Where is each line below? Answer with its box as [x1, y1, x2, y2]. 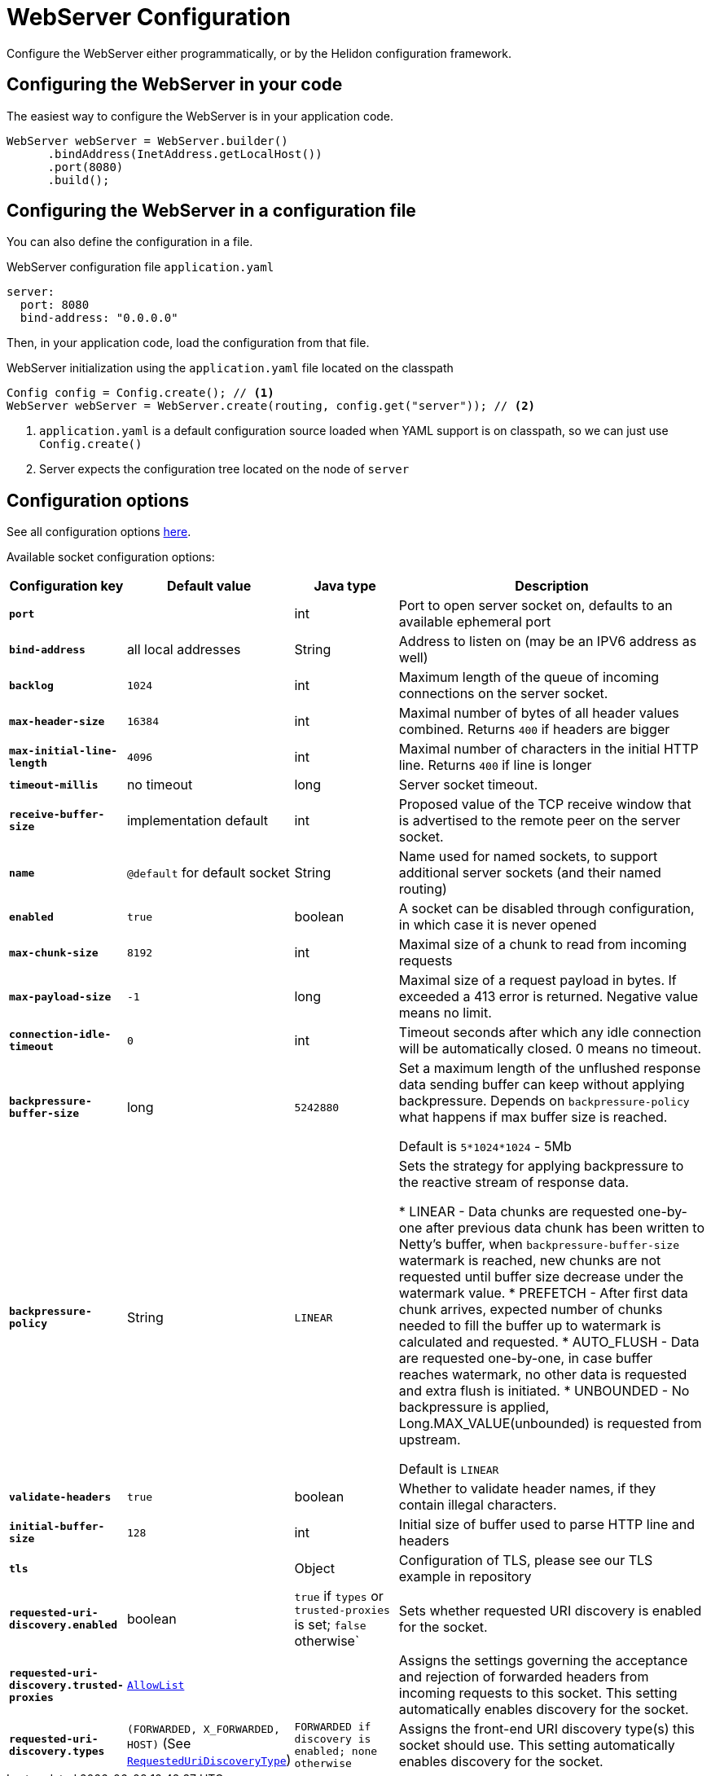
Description [515, 578, 589, 595]
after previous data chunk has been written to [425, 1220, 705, 1237]
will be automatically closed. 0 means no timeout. [398, 1040, 702, 1057]
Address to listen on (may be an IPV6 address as [398, 633, 697, 650]
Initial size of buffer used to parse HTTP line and [398, 1516, 696, 1533]
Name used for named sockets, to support [398, 848, 658, 865]
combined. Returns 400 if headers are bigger [398, 721, 670, 738]
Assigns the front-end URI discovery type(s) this [398, 1721, 696, 1738]
